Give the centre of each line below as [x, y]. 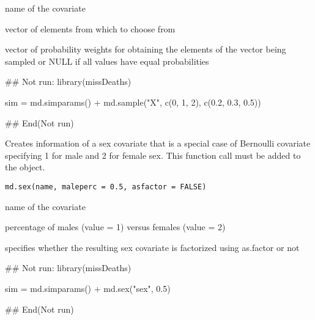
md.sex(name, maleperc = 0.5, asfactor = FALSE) [106, 187]
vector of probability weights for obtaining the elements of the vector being [146, 49]
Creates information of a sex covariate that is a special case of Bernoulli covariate [158, 143]
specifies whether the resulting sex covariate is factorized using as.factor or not [152, 247]
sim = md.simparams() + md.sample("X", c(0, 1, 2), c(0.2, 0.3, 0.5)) [133, 102]
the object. [25, 167]
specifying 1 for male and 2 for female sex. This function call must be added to [153, 155]
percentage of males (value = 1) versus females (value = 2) [115, 227]
